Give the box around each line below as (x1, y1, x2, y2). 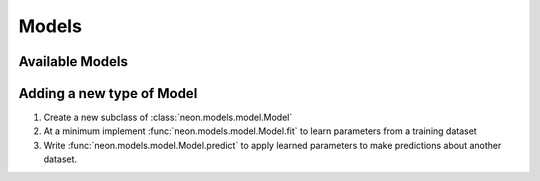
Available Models (18, 53, 129, 70)
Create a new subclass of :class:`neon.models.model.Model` (43, 111, 293, 124)
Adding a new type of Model (18, 85, 198, 102)
